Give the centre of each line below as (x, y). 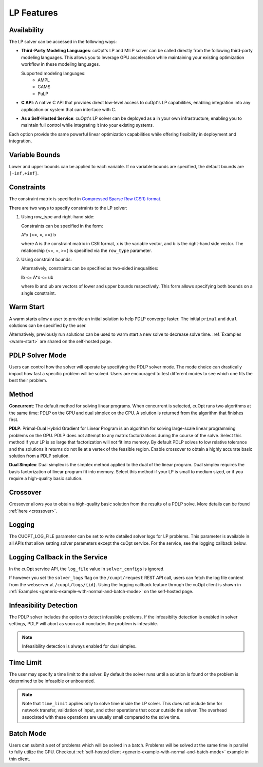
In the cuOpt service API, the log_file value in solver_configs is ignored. (87, 569)
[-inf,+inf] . (24, 173)
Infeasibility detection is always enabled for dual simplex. (79, 646)
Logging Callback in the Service (58, 557)
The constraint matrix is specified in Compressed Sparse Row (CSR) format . (85, 199)
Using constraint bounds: (47, 259)
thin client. (19, 759)
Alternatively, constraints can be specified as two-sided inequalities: (90, 268)
